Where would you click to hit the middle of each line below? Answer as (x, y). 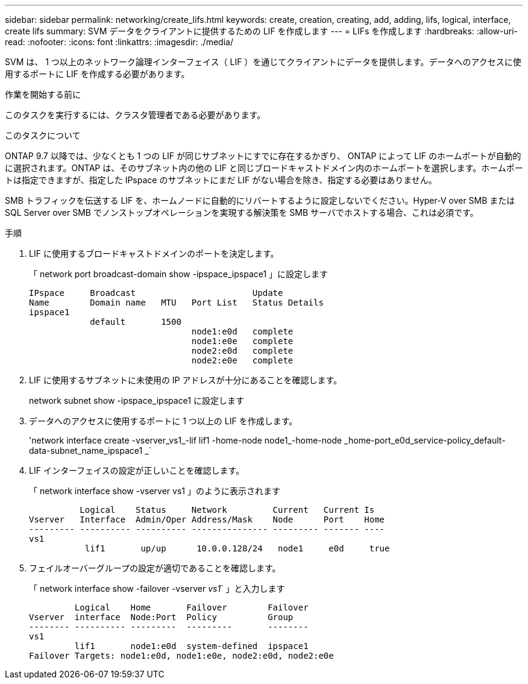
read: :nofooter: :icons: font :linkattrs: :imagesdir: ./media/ (119, 42)
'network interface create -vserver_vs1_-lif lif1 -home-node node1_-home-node (186, 440)
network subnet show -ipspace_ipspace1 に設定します (137, 400)
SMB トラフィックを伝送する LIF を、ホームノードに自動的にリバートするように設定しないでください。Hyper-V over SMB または (260, 200)
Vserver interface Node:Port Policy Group (161, 617)
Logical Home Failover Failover (191, 607)
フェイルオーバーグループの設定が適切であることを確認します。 (155, 568)
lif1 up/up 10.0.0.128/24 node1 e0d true (237, 548)
